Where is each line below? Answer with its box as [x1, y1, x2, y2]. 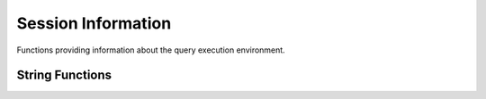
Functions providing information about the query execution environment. [16, 45, 285, 55]
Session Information [16, 13, 172, 33]
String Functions [16, 68, 112, 83]
